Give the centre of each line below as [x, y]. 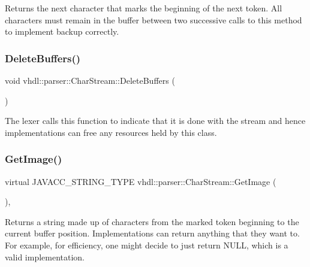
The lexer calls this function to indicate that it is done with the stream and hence [155, 121]
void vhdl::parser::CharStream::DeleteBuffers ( [90, 80]
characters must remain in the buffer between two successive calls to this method [154, 19]
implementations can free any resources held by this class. [111, 132]
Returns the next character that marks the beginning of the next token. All [144, 8]
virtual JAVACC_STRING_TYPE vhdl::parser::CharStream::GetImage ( [141, 181]
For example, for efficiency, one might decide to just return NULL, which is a [147, 245]
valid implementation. [45, 257]
